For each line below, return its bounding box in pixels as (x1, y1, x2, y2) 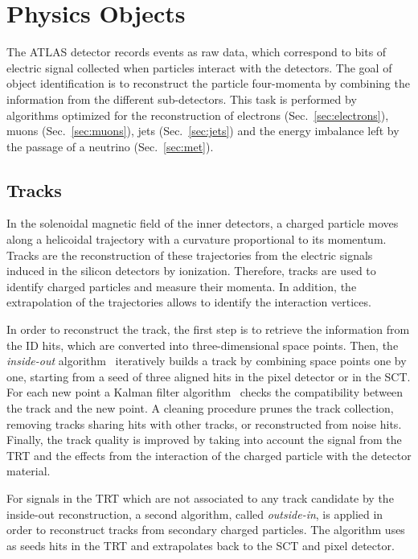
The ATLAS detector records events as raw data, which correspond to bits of (6, 43, 387, 60)
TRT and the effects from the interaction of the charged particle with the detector (6, 446, 412, 463)
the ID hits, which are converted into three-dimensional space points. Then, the (6, 336, 399, 353)
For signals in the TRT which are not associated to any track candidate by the (6, 489, 394, 506)
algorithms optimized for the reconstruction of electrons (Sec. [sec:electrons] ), (6, 106, 389, 123)
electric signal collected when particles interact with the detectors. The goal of (6, 59, 392, 76)
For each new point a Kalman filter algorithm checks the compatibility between (6, 384, 404, 401)
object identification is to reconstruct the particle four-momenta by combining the (6, 75, 410, 92)
